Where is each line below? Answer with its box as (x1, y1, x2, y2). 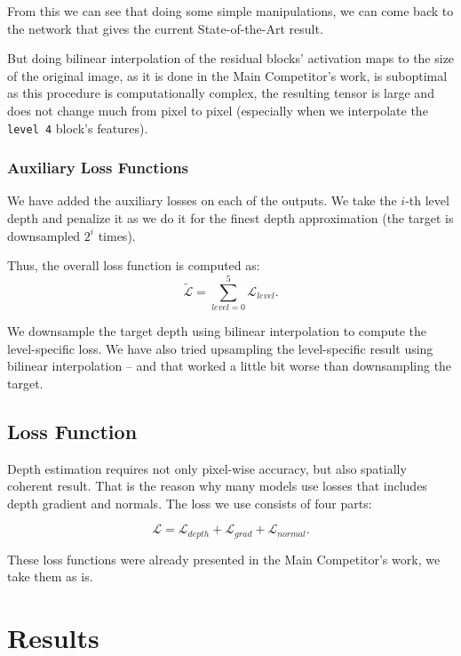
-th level (405, 191, 449, 210)
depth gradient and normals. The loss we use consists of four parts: (7, 493, 372, 512)
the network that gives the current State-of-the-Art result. (7, 19, 323, 37)
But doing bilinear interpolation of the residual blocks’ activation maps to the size (7, 49, 455, 68)
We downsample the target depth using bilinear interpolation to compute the (7, 321, 427, 340)
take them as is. (7, 567, 93, 586)
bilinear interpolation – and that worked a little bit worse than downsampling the (7, 356, 452, 375)
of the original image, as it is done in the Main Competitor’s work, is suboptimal (7, 66, 448, 84)
